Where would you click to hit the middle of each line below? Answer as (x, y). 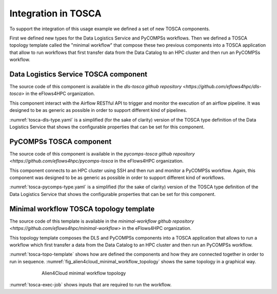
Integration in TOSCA (56, 13)
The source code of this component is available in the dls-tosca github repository (96, 87)
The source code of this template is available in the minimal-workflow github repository (102, 221)
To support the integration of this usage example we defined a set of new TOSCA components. (110, 29)
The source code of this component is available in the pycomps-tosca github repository (102, 153)
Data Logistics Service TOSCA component (78, 74)
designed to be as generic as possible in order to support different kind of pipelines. (98, 110)
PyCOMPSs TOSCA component (61, 141)
